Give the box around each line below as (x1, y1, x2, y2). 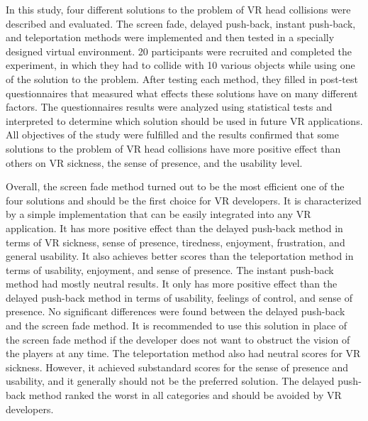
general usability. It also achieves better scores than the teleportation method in (6, 248, 354, 263)
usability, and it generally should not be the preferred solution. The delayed (6, 373, 335, 388)
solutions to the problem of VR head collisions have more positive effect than (6, 141, 341, 155)
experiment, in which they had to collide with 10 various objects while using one (6, 58, 355, 72)
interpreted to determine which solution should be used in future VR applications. (6, 113, 363, 128)
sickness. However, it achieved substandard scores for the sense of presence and (6, 359, 349, 374)
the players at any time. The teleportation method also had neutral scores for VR (6, 346, 361, 361)
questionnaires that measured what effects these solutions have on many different (6, 85, 358, 100)
